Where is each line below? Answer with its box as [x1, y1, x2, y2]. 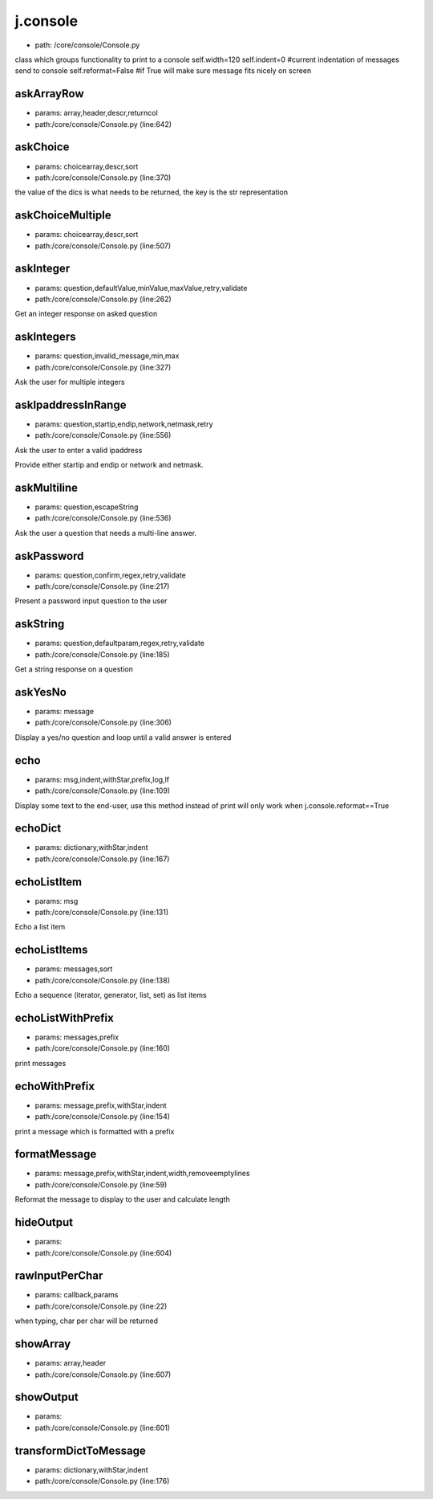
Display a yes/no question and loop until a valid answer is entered [14, 732, 232, 742]
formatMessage [14, 1147, 97, 1161]
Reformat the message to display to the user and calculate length [14, 1195, 230, 1204]
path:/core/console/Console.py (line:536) [34, 513, 172, 523]
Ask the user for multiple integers [14, 377, 125, 386]
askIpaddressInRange [14, 398, 127, 411]
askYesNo [14, 685, 67, 699]
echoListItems [14, 943, 88, 957]
